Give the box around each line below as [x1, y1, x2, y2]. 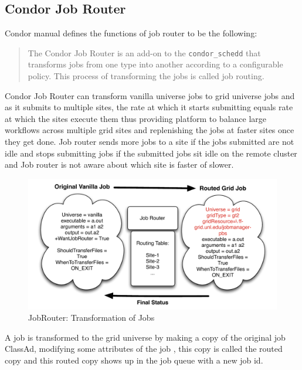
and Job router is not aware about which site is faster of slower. [5, 158, 234, 171]
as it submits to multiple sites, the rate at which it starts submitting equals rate [5, 101, 293, 113]
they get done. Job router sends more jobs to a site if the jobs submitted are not [5, 135, 294, 148]
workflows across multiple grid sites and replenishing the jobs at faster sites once [5, 124, 294, 136]
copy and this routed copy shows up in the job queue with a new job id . [5, 354, 263, 366]
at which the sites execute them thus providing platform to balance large [5, 112, 266, 124]
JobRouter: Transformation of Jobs [28, 311, 155, 324]
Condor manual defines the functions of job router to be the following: [5, 27, 257, 39]
